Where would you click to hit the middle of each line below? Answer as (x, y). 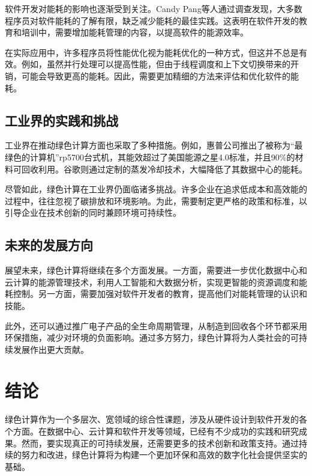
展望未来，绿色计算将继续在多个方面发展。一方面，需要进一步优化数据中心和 (156, 270)
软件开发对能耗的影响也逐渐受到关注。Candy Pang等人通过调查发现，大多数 (154, 8)
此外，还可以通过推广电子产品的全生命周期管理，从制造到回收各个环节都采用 (156, 325)
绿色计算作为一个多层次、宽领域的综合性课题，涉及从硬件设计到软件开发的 (152, 419)
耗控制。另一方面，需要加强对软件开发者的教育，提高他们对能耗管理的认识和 (156, 294)
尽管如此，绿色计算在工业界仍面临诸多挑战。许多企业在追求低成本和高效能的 (156, 189)
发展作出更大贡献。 (51, 349)
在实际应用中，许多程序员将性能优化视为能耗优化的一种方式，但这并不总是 (152, 52)
